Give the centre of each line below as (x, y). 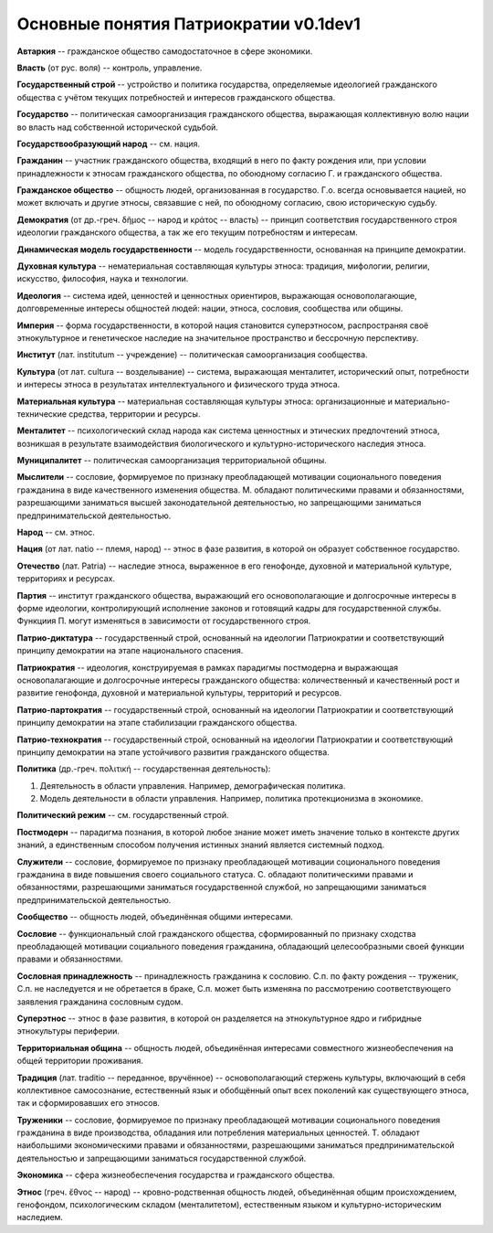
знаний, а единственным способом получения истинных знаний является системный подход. (201, 845)
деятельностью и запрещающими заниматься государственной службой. (162, 1158)
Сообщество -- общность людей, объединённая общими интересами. (155, 917)
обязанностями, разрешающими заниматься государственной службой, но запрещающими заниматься (222, 888)
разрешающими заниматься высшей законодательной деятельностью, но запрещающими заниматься (219, 503)
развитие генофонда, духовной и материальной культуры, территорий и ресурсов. (179, 693)
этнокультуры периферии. (68, 1031)
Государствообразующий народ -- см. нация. (109, 143)
